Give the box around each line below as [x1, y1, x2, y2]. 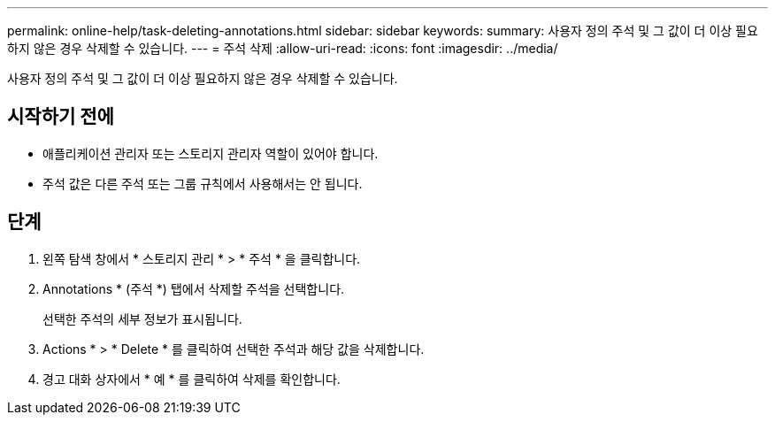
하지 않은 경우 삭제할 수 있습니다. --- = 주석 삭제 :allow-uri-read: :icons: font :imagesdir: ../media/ [7, 41, 558, 56]
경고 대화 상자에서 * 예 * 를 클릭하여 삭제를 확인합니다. [42, 371, 341, 387]
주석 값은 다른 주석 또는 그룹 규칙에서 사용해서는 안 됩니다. [42, 175, 363, 191]
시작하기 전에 [7, 105, 114, 128]
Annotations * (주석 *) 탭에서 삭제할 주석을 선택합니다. [42, 280, 345, 296]
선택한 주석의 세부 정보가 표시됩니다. [42, 311, 242, 326]
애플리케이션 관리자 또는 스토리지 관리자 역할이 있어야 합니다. [42, 145, 379, 161]
